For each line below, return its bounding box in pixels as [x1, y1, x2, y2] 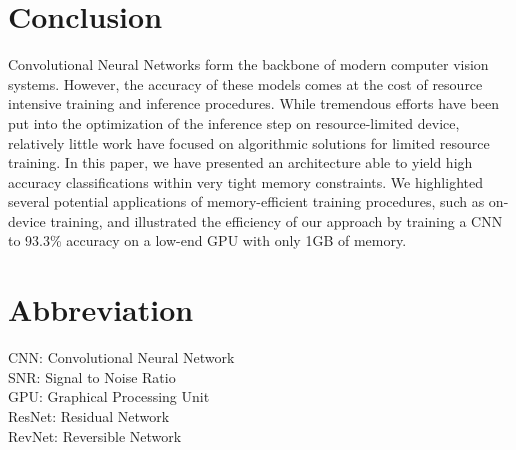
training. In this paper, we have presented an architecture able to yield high [8, 152, 473, 173]
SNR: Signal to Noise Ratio [8, 366, 176, 387]
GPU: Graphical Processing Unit [8, 386, 210, 407]
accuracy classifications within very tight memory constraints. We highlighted [8, 171, 483, 192]
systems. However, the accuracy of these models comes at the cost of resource [8, 73, 483, 94]
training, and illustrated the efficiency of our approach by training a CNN [50, 210, 503, 231]
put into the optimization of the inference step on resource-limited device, [8, 112, 460, 133]
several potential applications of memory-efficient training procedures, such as [8, 191, 485, 212]
